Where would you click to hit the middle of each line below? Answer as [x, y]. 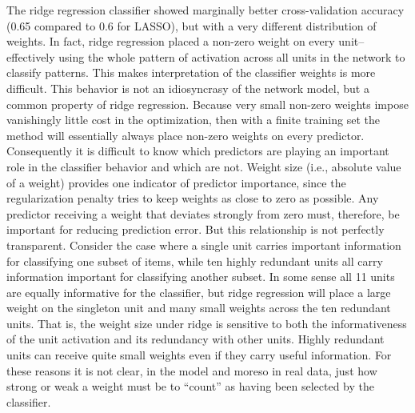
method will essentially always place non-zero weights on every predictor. [186, 135]
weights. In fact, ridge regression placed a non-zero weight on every [171, 41]
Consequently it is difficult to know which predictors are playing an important [198, 151]
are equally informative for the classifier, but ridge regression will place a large [199, 292]
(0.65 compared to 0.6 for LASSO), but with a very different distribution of [192, 25]
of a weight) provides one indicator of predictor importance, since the [176, 182]
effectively [31, 56]
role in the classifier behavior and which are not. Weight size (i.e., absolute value [204, 166]
